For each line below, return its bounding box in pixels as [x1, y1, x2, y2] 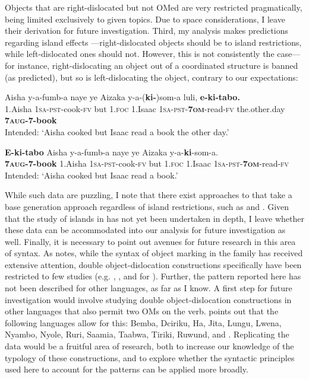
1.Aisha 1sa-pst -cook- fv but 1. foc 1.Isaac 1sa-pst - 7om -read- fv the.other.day [5, 102, 285, 114]
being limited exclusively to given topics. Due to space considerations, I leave [5, 12, 285, 25]
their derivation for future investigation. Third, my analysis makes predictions [5, 24, 289, 37]
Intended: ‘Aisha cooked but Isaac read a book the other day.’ [5, 125, 229, 138]
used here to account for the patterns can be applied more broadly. [5, 363, 248, 375]
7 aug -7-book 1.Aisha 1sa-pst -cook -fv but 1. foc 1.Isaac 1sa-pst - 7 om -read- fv [5, 157, 289, 170]
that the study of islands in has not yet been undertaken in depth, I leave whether [5, 212, 305, 224]
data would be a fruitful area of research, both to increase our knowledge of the [5, 340, 294, 352]
